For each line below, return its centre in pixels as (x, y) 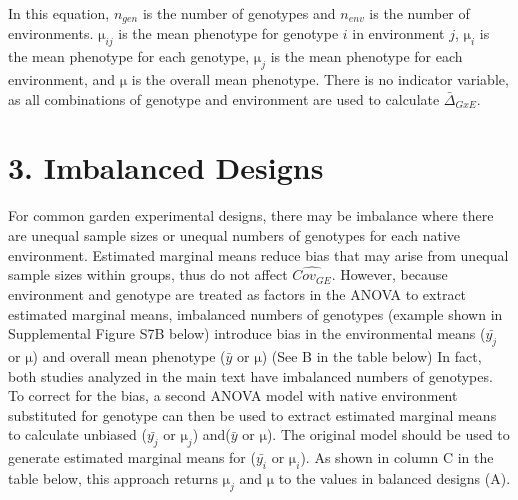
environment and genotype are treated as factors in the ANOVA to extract (237, 293)
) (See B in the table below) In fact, (371, 355)
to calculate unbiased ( (77, 434)
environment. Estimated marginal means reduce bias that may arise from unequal (258, 254)
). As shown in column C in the (397, 457)
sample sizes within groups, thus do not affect (148, 274)
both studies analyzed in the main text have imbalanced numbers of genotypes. (250, 375)
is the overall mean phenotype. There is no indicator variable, (320, 79)
